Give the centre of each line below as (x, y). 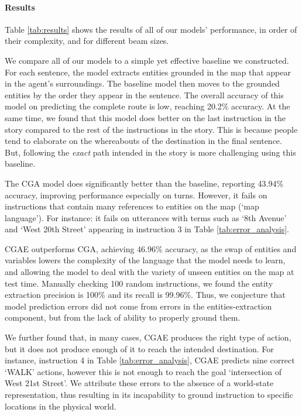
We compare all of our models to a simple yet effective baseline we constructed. (147, 60)
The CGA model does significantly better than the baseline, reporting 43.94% (144, 183)
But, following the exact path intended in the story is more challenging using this (150, 152)
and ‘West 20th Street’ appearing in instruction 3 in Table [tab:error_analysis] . (147, 229)
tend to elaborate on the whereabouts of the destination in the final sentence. (143, 141)
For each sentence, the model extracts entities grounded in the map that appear (148, 72)
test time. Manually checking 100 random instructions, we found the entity (139, 283)
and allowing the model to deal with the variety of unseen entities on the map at (150, 272)
